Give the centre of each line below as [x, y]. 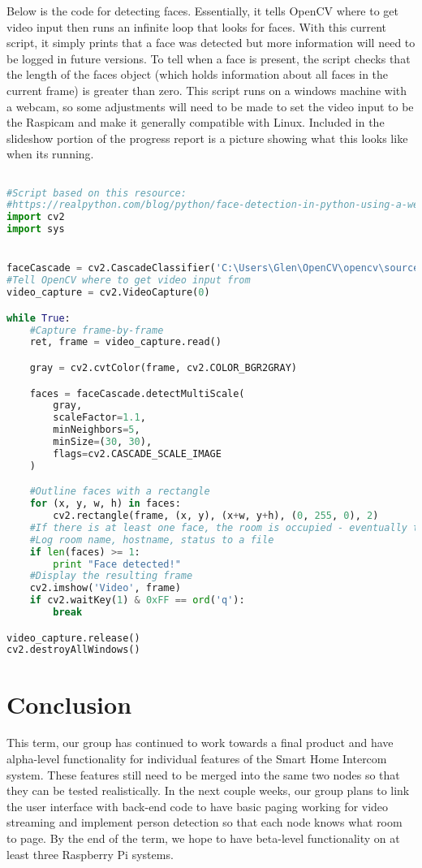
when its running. [50, 154]
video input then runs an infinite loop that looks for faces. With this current [196, 26]
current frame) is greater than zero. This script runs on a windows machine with [207, 90]
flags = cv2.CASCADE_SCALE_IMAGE [137, 453]
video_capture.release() [73, 638]
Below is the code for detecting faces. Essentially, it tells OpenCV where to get [203, 11]
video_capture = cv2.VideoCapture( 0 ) [108, 293]
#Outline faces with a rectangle [120, 492]
